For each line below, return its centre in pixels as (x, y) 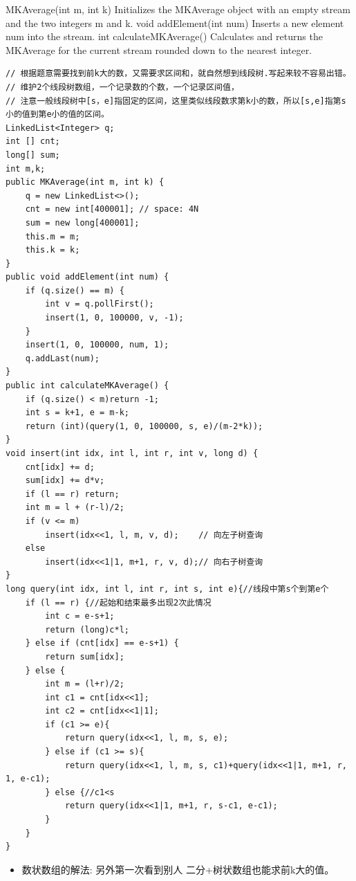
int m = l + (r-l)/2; (75, 508)
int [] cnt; (33, 142)
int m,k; (26, 169)
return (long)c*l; (87, 629)
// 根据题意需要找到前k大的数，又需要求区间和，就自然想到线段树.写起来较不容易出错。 (178, 74)
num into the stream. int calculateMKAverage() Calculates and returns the (164, 36)
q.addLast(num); (63, 358)
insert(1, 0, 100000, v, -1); (114, 318)
